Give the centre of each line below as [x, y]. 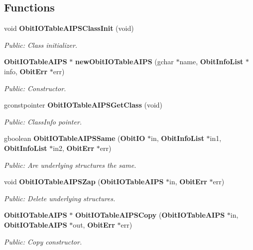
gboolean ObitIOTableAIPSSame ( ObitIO [75, 138]
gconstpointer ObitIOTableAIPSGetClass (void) [83, 105]
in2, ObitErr [74, 148]
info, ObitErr [26, 71]
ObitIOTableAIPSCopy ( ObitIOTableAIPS [150, 215]
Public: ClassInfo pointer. [43, 121]
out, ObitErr [94, 224]
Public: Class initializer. [41, 45]
